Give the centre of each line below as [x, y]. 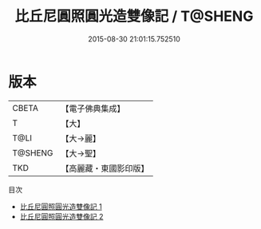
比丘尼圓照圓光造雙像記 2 [61, 216]
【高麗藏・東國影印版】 [105, 168]
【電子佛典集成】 [93, 109]
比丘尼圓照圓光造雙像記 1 [61, 206]
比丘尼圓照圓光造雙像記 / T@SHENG [134, 16]
